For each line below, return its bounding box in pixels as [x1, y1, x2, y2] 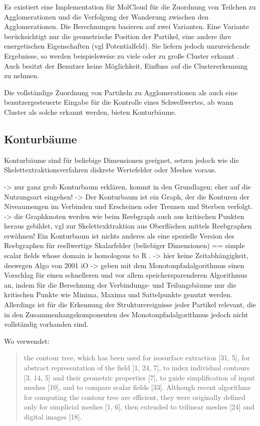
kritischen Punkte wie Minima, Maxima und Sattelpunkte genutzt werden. [4, 289, 232, 300]
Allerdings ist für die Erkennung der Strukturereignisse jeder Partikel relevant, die [4, 299, 256, 310]
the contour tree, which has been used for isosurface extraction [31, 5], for [24, 352, 250, 363]
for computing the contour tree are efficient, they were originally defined [24, 391, 245, 402]
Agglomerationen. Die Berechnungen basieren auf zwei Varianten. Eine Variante [4, 21, 249, 32]
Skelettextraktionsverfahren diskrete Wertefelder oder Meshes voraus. [4, 164, 217, 175]
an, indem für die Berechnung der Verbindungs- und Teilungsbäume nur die [4, 279, 236, 290]
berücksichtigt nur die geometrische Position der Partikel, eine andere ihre [4, 31, 231, 41]
